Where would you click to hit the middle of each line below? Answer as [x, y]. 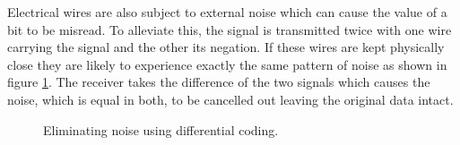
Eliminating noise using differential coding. [161, 129]
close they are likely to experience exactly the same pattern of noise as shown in [227, 64]
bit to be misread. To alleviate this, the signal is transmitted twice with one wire [230, 29]
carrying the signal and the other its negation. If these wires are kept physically [226, 47]
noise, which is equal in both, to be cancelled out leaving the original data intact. [230, 99]
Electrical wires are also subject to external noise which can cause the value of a [227, 12]
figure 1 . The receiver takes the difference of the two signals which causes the [219, 82]
